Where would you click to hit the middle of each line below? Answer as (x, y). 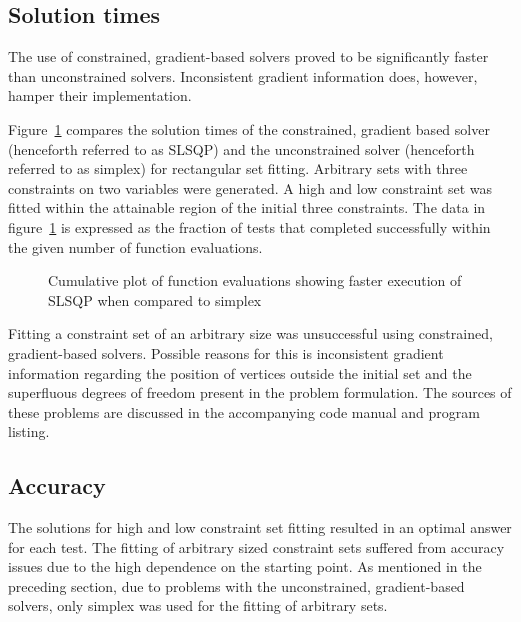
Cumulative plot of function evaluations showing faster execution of (255, 280)
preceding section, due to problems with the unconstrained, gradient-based (236, 585)
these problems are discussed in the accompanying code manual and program (244, 411)
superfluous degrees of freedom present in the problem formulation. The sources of (260, 392)
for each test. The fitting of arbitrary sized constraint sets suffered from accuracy (256, 546)
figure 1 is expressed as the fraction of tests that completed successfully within (249, 226)
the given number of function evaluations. (135, 246)
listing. (29, 431)
